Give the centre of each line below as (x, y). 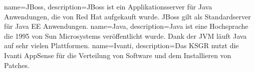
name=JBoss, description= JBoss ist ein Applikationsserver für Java (108, 6)
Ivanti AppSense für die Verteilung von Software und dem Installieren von (118, 55)
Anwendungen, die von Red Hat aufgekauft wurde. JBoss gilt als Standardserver (127, 16)
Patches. (17, 65)
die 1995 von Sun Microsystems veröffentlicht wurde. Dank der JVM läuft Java (125, 36)
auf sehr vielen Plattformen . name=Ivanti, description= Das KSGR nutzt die (121, 45)
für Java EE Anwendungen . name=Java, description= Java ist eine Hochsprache (126, 26)
